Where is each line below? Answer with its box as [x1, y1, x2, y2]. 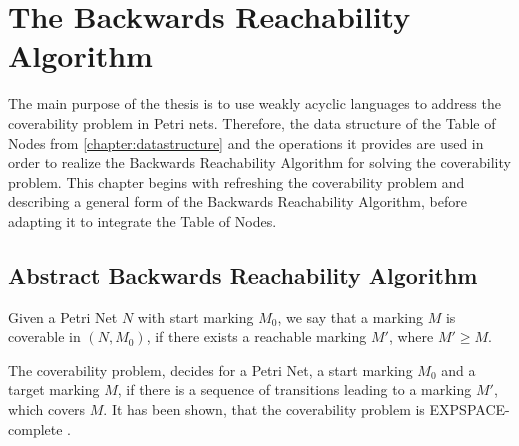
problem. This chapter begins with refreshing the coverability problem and [8, 171, 465, 192]
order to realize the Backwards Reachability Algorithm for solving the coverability [8, 152, 511, 173]
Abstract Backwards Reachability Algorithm [8, 259, 478, 290]
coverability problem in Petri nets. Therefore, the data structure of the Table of [8, 112, 496, 133]
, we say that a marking [277, 306, 423, 327]
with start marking [137, 306, 254, 327]
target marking [8, 379, 100, 400]
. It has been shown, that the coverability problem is [103, 399, 425, 420]
